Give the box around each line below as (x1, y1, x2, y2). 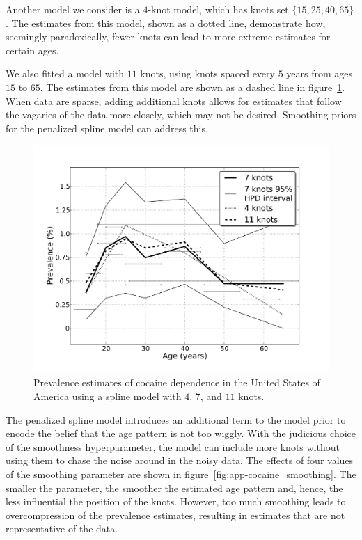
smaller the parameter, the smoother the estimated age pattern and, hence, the (6, 480, 343, 495)
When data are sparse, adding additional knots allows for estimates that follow (6, 93, 342, 108)
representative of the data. (6, 521, 118, 536)
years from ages (286, 66, 353, 81)
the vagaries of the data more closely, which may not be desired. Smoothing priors (6, 107, 356, 122)
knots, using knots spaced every (140, 66, 275, 81)
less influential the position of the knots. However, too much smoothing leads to (6, 494, 346, 509)
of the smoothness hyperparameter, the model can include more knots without (6, 439, 340, 454)
